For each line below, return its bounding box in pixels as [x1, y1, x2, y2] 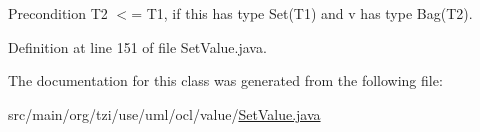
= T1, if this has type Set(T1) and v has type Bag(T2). [131, 3, 473, 23]
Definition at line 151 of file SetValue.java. [8, 36, 267, 57]
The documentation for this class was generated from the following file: [8, 70, 443, 91]
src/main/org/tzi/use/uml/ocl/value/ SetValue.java [8, 103, 321, 124]
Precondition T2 [8, 3, 108, 23]
